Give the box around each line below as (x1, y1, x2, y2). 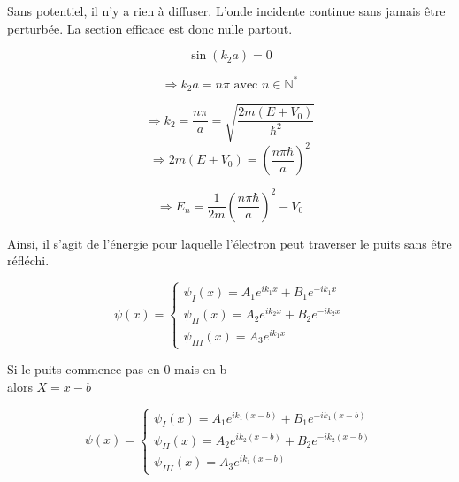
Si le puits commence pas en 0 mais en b (7, 360, 227, 379)
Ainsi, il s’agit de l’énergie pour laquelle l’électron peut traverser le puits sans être (7, 233, 452, 252)
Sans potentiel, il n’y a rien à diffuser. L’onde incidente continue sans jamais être (7, 2, 446, 19)
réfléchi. (7, 251, 50, 270)
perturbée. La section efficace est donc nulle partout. (7, 19, 293, 37)
